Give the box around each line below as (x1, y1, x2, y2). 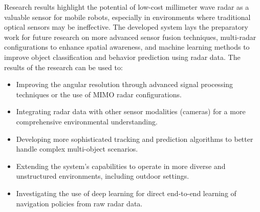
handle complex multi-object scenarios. (16, 143, 138, 154)
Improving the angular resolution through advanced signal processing (16, 79, 233, 90)
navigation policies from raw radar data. (16, 198, 143, 208)
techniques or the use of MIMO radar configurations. (16, 89, 182, 99)
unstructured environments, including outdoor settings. (16, 171, 189, 181)
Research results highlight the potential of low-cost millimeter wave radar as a (4, 2, 249, 12)
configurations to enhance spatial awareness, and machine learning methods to (4, 41, 250, 52)
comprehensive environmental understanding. (16, 116, 158, 126)
